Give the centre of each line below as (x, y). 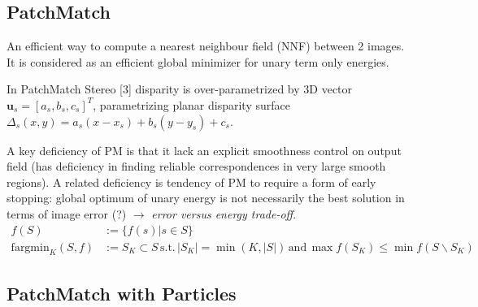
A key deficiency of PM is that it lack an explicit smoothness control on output (204, 150)
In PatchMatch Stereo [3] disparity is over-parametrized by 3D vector (180, 89)
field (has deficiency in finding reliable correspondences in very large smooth (196, 166)
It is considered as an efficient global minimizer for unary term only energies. (198, 61)
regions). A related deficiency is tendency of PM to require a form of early (191, 182)
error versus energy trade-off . (224, 213)
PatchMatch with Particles (122, 293)
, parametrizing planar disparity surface (191, 104)
